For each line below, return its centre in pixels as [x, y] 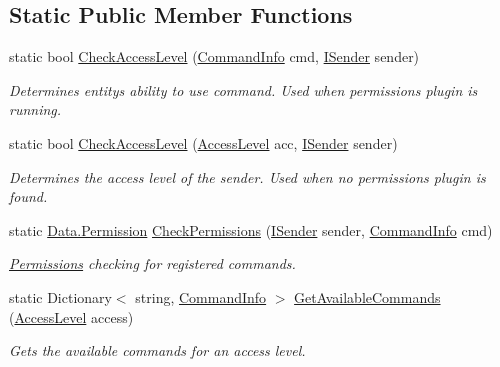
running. [35, 109]
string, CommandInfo [201, 296]
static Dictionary [60, 296]
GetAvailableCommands [367, 296]
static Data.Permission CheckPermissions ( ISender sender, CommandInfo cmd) [251, 229]
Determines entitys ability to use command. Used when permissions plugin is [243, 89]
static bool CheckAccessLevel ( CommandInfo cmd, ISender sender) [214, 56]
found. [28, 196]
